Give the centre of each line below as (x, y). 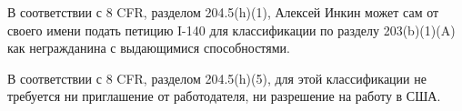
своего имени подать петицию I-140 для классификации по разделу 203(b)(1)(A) (231, 30)
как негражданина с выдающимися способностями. (149, 48)
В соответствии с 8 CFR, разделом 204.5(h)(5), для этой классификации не (217, 78)
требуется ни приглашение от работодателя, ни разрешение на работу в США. (224, 96)
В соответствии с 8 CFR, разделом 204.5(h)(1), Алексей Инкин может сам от (223, 12)
